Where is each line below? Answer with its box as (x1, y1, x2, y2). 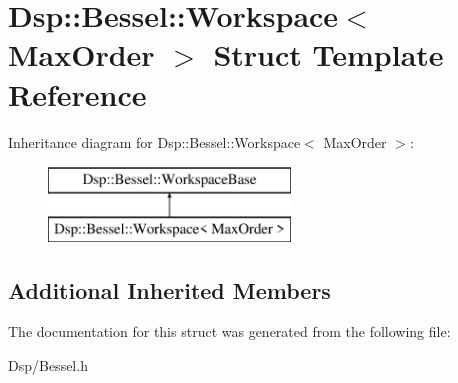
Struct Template (213, 34, 444, 75)
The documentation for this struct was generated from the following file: (8, 321, 451, 342)
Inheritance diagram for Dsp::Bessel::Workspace (8, 131, 301, 152)
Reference (8, 73, 147, 114)
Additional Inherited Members (8, 274, 331, 305)
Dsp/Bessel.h (8, 355, 88, 376)
